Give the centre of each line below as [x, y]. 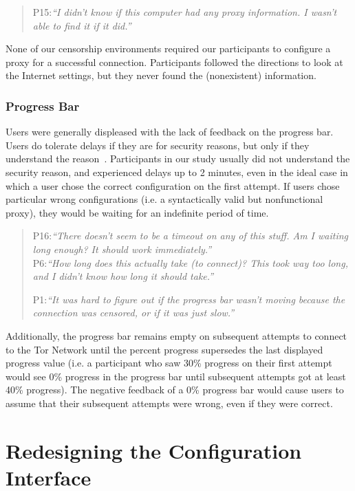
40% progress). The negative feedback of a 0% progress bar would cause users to [175, 390]
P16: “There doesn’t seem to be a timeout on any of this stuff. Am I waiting [191, 236]
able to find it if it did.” [82, 25]
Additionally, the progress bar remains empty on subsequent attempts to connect [176, 335]
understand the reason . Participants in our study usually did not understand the [178, 159]
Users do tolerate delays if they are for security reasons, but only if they [158, 145]
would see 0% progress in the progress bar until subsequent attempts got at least [176, 376]
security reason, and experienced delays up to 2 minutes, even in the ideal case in [177, 172]
